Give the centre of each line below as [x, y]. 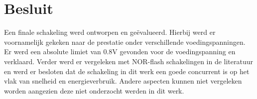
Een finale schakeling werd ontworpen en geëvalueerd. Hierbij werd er [110, 32]
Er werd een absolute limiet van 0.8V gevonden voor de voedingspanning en [120, 51]
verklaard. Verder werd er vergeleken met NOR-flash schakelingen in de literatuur [129, 61]
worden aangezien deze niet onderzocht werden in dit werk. [94, 90]
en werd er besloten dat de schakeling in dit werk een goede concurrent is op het [127, 71]
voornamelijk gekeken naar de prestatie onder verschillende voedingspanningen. [125, 42]
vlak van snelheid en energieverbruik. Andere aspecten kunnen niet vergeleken [123, 81]
